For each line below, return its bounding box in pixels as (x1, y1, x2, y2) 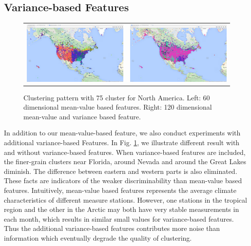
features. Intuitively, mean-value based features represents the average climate (4, 185, 236, 195)
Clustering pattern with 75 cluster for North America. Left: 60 (23, 92, 210, 102)
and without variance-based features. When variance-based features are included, (4, 147, 246, 157)
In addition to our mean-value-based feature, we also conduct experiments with (4, 128, 241, 138)
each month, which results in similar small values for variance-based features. (4, 213, 234, 224)
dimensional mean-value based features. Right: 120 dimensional (23, 102, 212, 112)
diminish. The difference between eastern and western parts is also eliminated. (4, 166, 237, 176)
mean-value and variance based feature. (23, 111, 141, 121)
